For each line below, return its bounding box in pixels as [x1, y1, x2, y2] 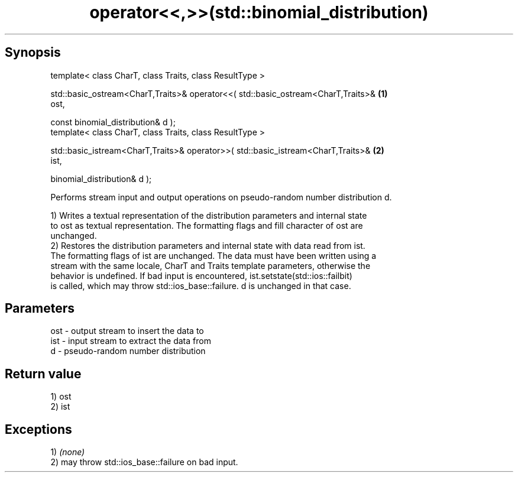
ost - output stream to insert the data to [50, 326, 204, 336]
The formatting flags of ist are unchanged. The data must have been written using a [50, 250, 377, 261]
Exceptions [5, 421, 72, 437]
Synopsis [5, 45, 61, 60]
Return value [5, 366, 82, 381]
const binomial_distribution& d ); [50, 116, 176, 127]
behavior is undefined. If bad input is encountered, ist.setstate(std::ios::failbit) [50, 270, 352, 281]
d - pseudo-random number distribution [50, 346, 206, 356]
